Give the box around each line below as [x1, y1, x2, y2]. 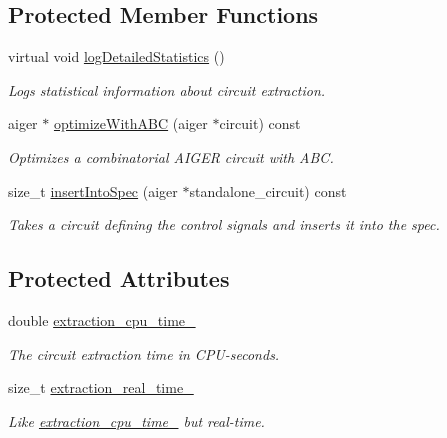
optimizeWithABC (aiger [53, 113, 208, 134]
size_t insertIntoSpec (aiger [8, 180, 178, 201]
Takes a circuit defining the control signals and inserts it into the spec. [8, 214, 440, 235]
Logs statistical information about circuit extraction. [8, 79, 326, 100]
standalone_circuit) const [189, 180, 347, 201]
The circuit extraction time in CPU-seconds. [8, 343, 280, 364]
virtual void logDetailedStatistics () [8, 46, 225, 67]
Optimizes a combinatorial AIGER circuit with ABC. [8, 146, 334, 167]
